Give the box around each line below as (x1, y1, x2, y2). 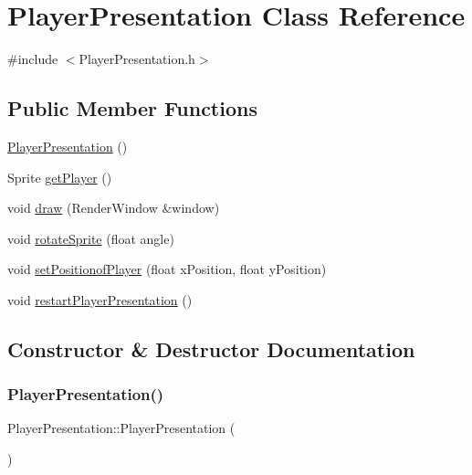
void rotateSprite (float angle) (7, 228, 174, 248)
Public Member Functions (7, 94, 257, 122)
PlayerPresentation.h (79, 49, 195, 69)
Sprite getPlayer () (7, 167, 112, 186)
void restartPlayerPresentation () (7, 290, 193, 309)
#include (7, 49, 58, 69)
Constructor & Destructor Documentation (7, 334, 415, 363)
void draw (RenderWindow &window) (7, 198, 220, 217)
